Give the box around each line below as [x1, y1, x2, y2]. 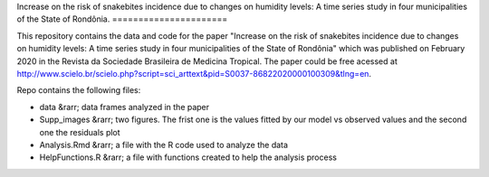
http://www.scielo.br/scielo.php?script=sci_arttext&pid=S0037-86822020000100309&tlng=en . [16, 68, 371, 79]
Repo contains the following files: [16, 85, 141, 96]
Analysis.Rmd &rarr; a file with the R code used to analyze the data [39, 139, 289, 150]
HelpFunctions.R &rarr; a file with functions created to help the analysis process [39, 152, 337, 163]
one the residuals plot [39, 126, 121, 137]
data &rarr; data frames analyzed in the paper [39, 101, 210, 112]
